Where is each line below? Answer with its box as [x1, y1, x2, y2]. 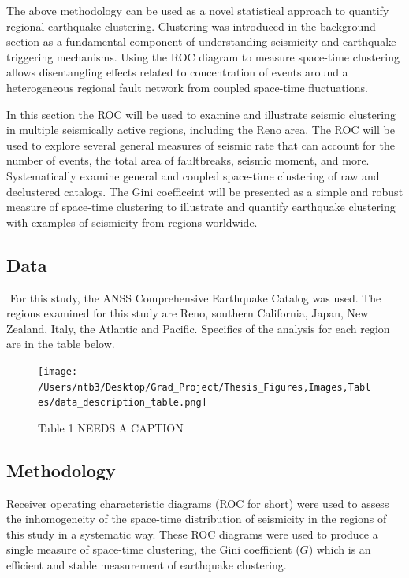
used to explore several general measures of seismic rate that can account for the [6, 136, 395, 153]
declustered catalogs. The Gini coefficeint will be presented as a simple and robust [6, 183, 403, 199]
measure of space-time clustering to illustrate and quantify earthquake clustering [6, 198, 396, 215]
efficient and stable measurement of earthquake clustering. [6, 557, 287, 573]
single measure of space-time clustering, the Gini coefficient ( [6, 541, 300, 558]
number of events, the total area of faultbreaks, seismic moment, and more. [6, 152, 370, 169]
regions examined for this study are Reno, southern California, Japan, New [6, 305, 369, 321]
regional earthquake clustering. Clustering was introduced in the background [6, 17, 376, 34]
